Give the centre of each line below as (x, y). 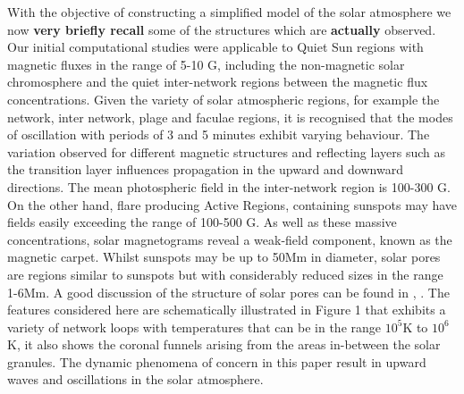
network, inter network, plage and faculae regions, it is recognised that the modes (230, 117)
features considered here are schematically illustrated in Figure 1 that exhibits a (227, 310)
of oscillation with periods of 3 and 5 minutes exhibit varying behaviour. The (219, 134)
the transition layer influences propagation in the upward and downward (205, 169)
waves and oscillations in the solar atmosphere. (135, 379)
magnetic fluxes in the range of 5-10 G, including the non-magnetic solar (206, 64)
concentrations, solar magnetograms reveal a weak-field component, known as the (230, 239)
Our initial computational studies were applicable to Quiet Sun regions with (215, 47)
